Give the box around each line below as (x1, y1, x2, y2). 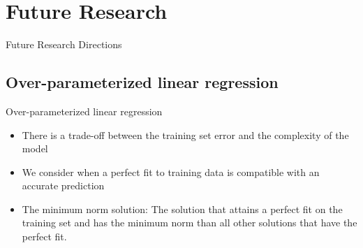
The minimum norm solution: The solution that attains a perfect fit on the (22, 201, 343, 216)
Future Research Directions (6, 37, 122, 52)
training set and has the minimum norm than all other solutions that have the (22, 215, 357, 230)
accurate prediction (22, 178, 105, 193)
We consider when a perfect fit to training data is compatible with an (22, 164, 320, 179)
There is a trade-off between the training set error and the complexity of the (22, 127, 349, 142)
